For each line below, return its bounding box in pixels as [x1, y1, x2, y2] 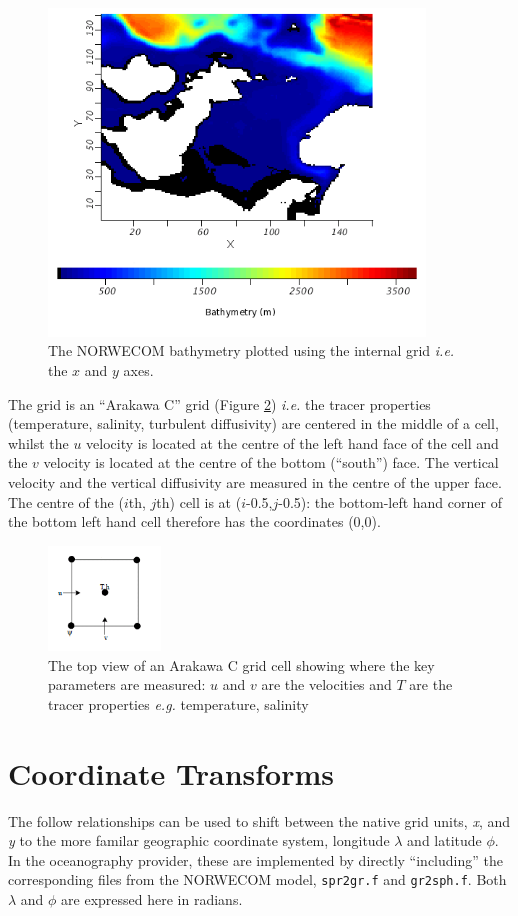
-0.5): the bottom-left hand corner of [278, 491, 502, 512]
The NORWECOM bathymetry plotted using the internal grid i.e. [48, 340, 455, 361]
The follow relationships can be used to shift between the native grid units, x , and [8, 810, 511, 831]
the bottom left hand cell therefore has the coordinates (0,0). [8, 511, 381, 532]
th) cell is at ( [156, 491, 242, 512]
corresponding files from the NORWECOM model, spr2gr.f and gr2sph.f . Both [8, 869, 507, 890]
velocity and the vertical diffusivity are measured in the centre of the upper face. [8, 471, 502, 492]
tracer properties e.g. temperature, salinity [48, 693, 309, 714]
